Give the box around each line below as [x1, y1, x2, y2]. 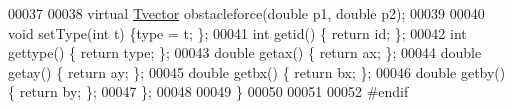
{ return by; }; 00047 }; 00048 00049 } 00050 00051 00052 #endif [8, 81, 409, 102]
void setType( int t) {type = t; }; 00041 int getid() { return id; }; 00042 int [8, 22, 467, 43]
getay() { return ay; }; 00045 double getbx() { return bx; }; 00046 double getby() [8, 61, 506, 82]
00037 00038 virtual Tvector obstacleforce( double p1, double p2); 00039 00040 [8, 3, 485, 23]
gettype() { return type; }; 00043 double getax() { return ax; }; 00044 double [8, 42, 482, 63]
